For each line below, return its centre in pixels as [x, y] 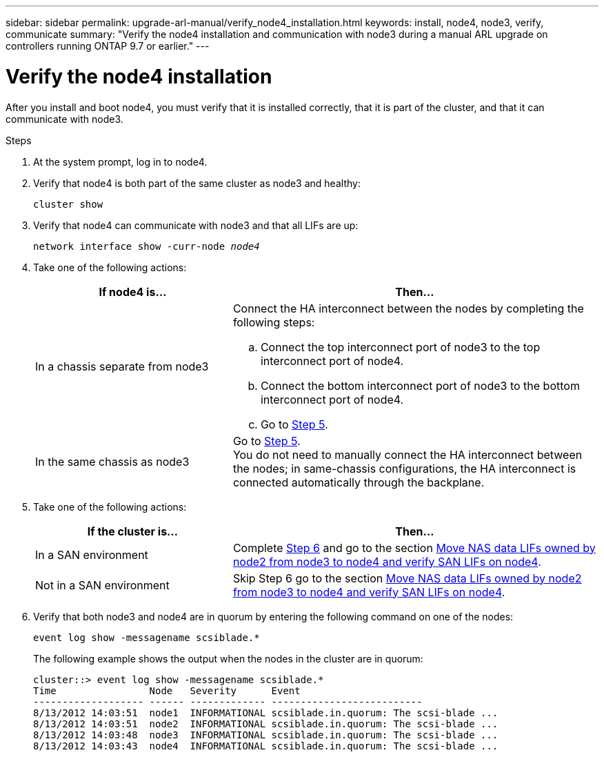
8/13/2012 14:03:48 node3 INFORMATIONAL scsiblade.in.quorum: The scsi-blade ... [266, 735]
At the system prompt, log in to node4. [120, 161]
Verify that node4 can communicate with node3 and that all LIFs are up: [196, 225]
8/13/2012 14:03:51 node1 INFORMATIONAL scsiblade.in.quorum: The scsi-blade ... [266, 712]
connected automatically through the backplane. [359, 482]
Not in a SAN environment [102, 585]
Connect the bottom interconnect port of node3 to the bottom [420, 385]
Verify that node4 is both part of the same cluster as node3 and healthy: [197, 183]
